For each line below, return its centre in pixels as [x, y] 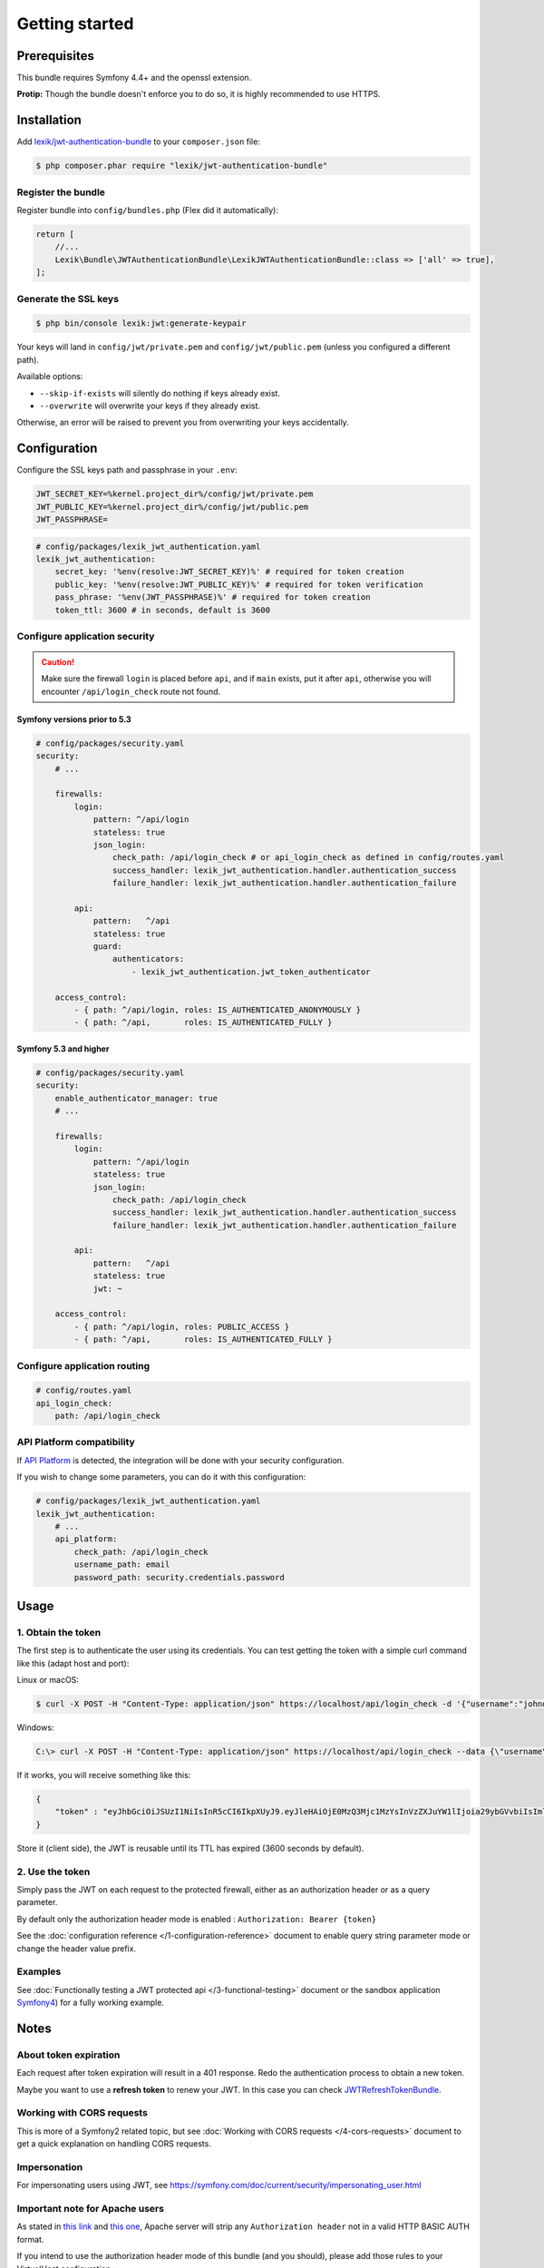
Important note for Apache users [91, 2209]
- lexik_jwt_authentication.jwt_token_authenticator [251, 972]
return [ [55, 235]
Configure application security [86, 636]
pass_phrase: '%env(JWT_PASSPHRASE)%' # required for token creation [213, 597]
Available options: [50, 376]
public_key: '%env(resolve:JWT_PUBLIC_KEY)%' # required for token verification [239, 584]
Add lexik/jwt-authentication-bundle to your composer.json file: [138, 142]
